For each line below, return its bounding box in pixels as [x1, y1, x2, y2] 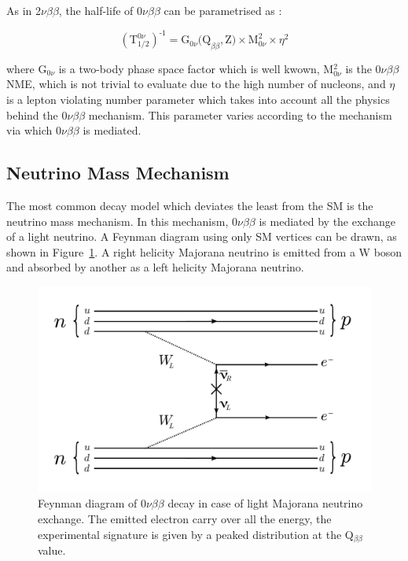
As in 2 [6, 2, 42, 18]
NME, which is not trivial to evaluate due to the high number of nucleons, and [6, 76, 386, 92]
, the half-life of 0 [58, 2, 143, 18]
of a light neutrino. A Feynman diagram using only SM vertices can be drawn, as [6, 228, 397, 245]
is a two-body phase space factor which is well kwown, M [58, 60, 334, 76]
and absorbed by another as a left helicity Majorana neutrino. [6, 259, 304, 275]
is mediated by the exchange [259, 212, 395, 229]
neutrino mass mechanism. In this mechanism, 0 [6, 212, 237, 229]
